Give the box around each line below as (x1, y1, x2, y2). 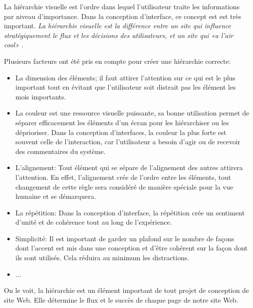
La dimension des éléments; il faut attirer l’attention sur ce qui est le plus (15, 72, 235, 82)
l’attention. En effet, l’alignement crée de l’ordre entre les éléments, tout (15, 172, 231, 182)
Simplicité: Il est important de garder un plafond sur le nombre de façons (15, 233, 234, 243)
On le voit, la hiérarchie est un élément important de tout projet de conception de (4, 285, 249, 295)
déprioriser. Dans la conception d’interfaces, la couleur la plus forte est (15, 127, 227, 137)
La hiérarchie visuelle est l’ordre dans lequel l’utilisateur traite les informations (4, 1, 240, 11)
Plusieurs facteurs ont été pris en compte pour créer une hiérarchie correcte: (4, 56, 231, 66)
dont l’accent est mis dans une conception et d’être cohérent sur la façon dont (15, 243, 248, 253)
